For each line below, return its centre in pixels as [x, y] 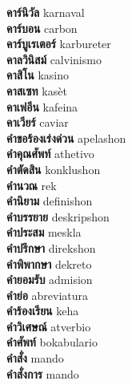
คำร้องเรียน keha [43, 311]
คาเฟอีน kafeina [42, 106]
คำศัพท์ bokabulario [52, 342]
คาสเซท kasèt [37, 90]
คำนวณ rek [32, 185]
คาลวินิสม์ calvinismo [54, 59]
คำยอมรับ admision [50, 280]
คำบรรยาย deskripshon [58, 216]
